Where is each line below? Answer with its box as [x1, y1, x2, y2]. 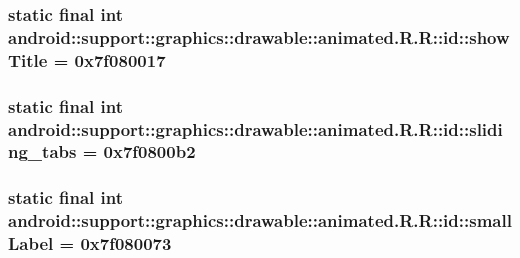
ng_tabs [8, 139, 77, 164]
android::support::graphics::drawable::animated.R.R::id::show [8, 24, 510, 49]
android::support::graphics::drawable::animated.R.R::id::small [8, 208, 512, 233]
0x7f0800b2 [103, 139, 196, 164]
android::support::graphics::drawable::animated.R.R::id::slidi [8, 116, 503, 141]
